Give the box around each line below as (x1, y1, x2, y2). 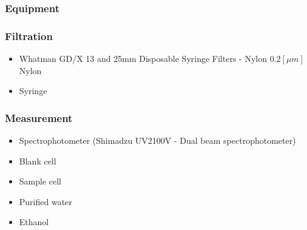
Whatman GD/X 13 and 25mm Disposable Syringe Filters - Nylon (19, 52, 267, 65)
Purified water (19, 195, 72, 208)
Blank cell (19, 154, 56, 167)
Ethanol (19, 215, 49, 228)
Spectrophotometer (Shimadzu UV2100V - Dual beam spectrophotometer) (19, 134, 296, 147)
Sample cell (19, 175, 62, 188)
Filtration (5, 28, 53, 43)
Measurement (5, 110, 73, 125)
